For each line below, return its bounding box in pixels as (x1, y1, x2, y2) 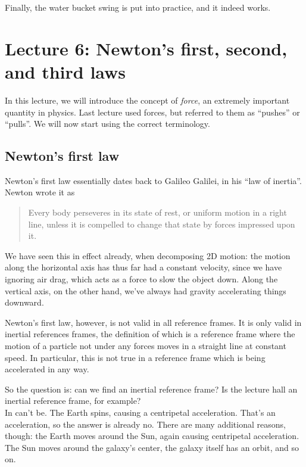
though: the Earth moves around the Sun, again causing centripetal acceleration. (5, 429, 299, 442)
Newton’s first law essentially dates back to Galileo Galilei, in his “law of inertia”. (5, 174, 302, 186)
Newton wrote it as (5, 186, 75, 198)
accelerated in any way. (5, 363, 89, 375)
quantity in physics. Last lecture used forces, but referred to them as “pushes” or (5, 105, 300, 118)
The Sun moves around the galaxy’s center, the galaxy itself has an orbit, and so (5, 441, 299, 453)
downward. (5, 296, 44, 309)
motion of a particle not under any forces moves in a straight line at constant (5, 340, 286, 352)
